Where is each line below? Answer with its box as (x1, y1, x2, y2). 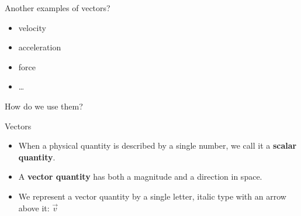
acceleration (18, 41, 61, 53)
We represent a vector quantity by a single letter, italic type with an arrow (18, 190, 286, 202)
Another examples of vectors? (5, 2, 110, 13)
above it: (18, 201, 50, 214)
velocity (18, 21, 46, 33)
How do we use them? (5, 100, 83, 112)
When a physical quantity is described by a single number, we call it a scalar (18, 139, 297, 152)
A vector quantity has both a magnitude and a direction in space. (18, 170, 262, 183)
